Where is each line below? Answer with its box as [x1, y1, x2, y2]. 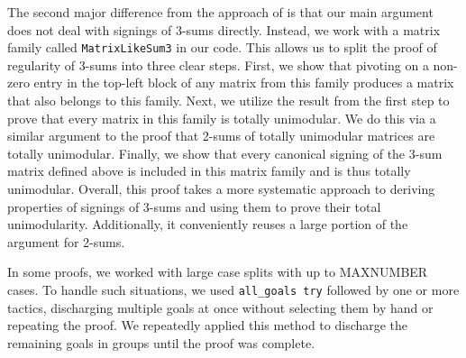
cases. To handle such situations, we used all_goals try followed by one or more [7, 280, 460, 298]
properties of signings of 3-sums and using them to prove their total [7, 197, 381, 216]
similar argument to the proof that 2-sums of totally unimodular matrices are [7, 126, 435, 145]
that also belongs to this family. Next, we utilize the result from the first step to [7, 91, 450, 110]
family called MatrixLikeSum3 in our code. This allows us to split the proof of [7, 38, 437, 57]
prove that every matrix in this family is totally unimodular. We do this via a [7, 108, 436, 127]
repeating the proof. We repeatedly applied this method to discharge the [7, 316, 408, 335]
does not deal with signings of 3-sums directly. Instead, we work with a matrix [7, 20, 441, 39]
